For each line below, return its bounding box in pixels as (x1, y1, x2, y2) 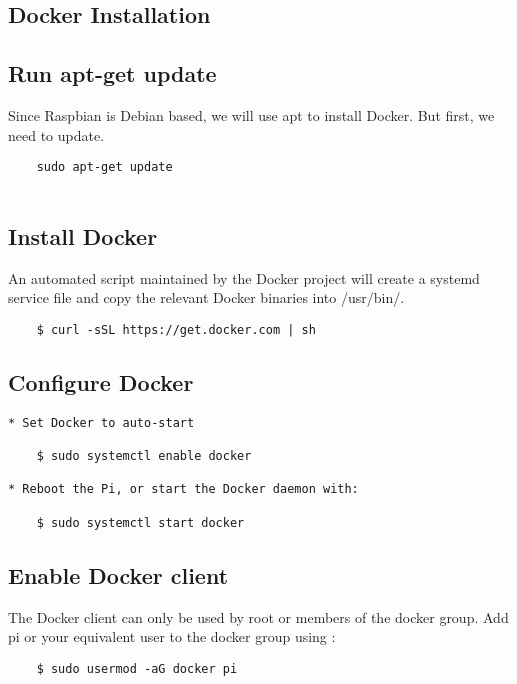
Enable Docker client (8, 559, 229, 590)
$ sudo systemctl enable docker (36, 449, 252, 464)
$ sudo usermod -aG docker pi (36, 661, 238, 676)
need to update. (8, 124, 105, 145)
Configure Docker (8, 366, 194, 397)
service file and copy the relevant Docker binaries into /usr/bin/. (8, 287, 405, 308)
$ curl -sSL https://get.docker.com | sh (36, 322, 316, 337)
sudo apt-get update (36, 160, 173, 175)
